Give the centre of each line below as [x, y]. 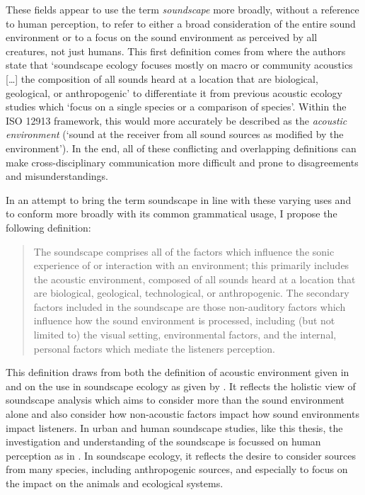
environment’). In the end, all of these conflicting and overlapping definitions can [181, 148]
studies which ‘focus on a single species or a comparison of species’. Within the [176, 107]
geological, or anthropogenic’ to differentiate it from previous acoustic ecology [174, 92]
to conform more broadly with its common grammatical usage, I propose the [172, 214]
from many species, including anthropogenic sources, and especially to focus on [177, 469]
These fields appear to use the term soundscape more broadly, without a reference [182, 9]
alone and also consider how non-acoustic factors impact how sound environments [182, 414]
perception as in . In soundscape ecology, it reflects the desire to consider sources [181, 455]
